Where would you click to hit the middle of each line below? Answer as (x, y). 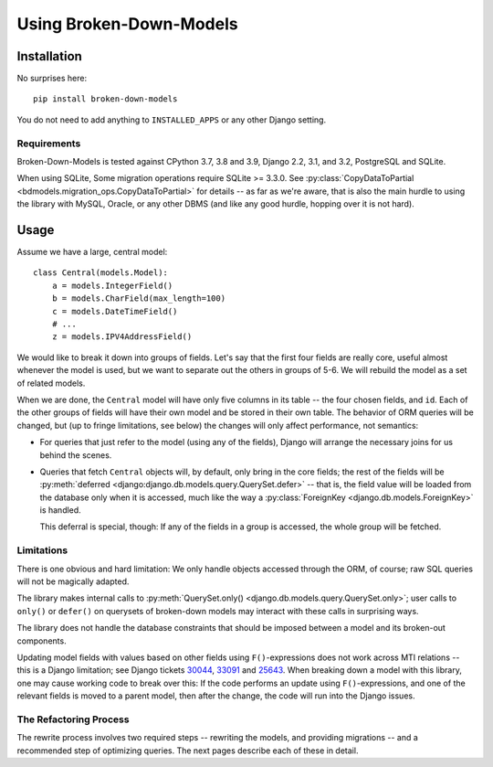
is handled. (60, 510)
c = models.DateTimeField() (115, 311)
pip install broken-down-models (105, 99)
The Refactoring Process (73, 719)
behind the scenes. (76, 455)
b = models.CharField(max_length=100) (139, 298)
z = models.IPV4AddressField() (122, 337)
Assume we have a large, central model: (92, 252)
